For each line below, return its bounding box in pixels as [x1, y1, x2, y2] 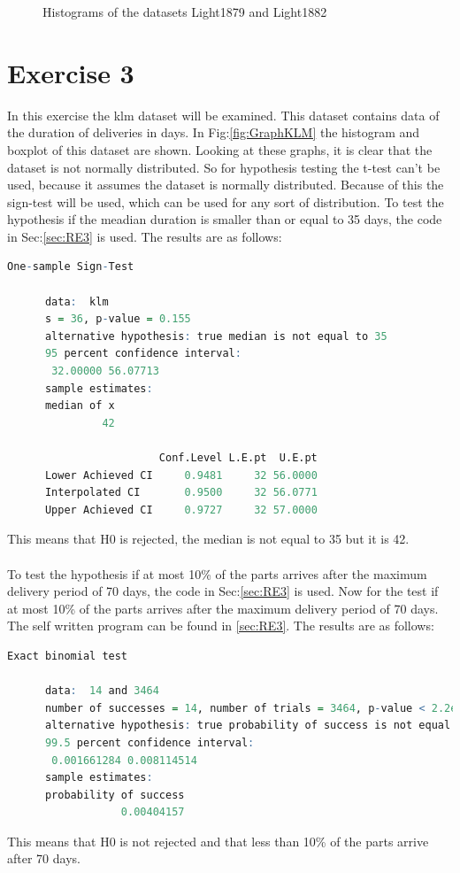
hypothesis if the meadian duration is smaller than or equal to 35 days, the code [7, 210, 442, 228]
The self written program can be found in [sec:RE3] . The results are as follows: [7, 616, 434, 635]
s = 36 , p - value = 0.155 [44, 313, 191, 326]
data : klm [44, 295, 109, 308]
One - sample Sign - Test [7, 260, 134, 274]
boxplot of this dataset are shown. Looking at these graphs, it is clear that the [7, 140, 433, 158]
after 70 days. [7, 849, 80, 868]
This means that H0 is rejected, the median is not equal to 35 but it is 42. [7, 529, 410, 548]
